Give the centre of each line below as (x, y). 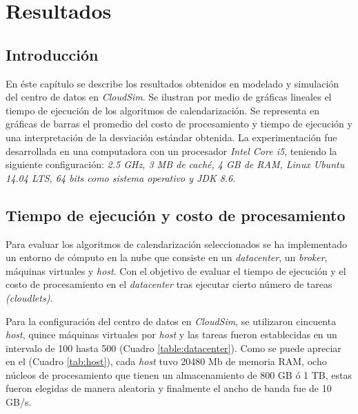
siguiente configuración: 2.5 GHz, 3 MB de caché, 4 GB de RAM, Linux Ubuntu (175, 164)
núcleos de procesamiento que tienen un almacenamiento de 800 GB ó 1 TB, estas (179, 374)
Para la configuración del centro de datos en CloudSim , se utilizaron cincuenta (171, 321)
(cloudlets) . (29, 297)
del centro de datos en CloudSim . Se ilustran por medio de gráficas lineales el (169, 97)
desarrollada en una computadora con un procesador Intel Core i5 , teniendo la (171, 151)
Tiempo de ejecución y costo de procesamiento (176, 215)
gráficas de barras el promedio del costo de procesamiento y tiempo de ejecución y (179, 124)
